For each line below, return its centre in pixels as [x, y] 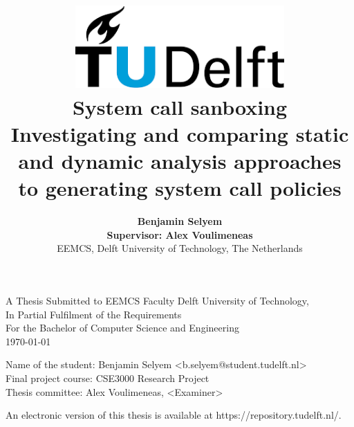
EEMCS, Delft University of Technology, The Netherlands [180, 248]
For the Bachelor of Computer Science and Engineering [122, 328]
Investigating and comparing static [180, 133]
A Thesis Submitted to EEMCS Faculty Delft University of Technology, [157, 300]
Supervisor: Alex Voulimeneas [180, 234]
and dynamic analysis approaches [180, 161]
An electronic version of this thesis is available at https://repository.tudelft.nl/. [174, 415]
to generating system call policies [180, 188]
